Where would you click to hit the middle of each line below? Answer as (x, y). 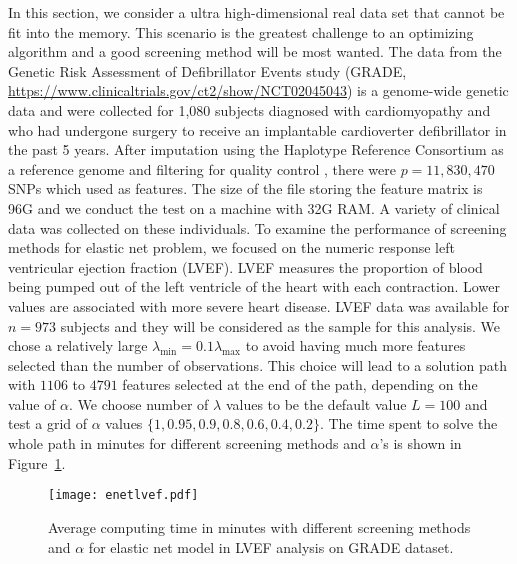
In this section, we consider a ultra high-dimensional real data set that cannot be (256, 12)
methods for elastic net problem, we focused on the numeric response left (231, 247)
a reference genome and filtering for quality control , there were (202, 168)
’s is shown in (420, 443)
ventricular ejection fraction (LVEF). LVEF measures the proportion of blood (245, 266)
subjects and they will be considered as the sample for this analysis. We (280, 325)
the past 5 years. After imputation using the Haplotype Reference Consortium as (256, 149)
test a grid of (48, 423)
